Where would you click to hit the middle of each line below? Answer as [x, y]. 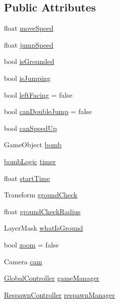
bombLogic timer [30, 161]
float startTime [27, 178]
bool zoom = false [31, 244]
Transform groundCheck [41, 195]
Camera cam [23, 261]
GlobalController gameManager [52, 278]
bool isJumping [27, 78]
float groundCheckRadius [42, 211]
